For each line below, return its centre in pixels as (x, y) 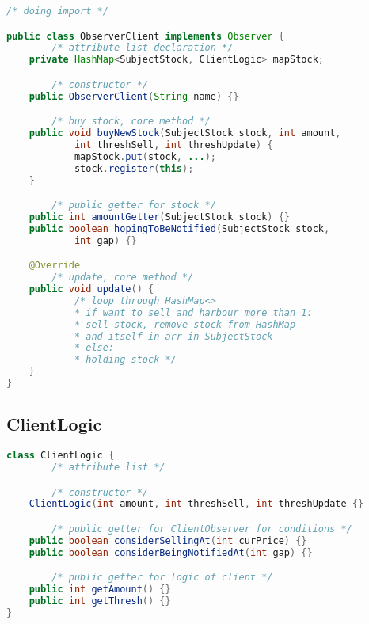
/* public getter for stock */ (134, 205)
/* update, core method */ (123, 278)
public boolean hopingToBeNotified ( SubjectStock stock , (179, 228)
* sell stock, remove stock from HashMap (185, 324)
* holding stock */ (125, 360)
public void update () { (91, 289)
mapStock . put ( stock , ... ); (145, 156)
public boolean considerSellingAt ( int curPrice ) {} (168, 540)
